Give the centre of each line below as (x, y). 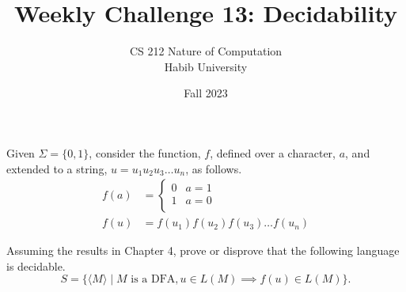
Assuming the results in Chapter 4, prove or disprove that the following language (203, 250)
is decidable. (36, 265)
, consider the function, (145, 152)
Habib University (206, 66)
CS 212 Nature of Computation (206, 51)
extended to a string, (57, 168)
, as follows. (214, 168)
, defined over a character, (273, 152)
